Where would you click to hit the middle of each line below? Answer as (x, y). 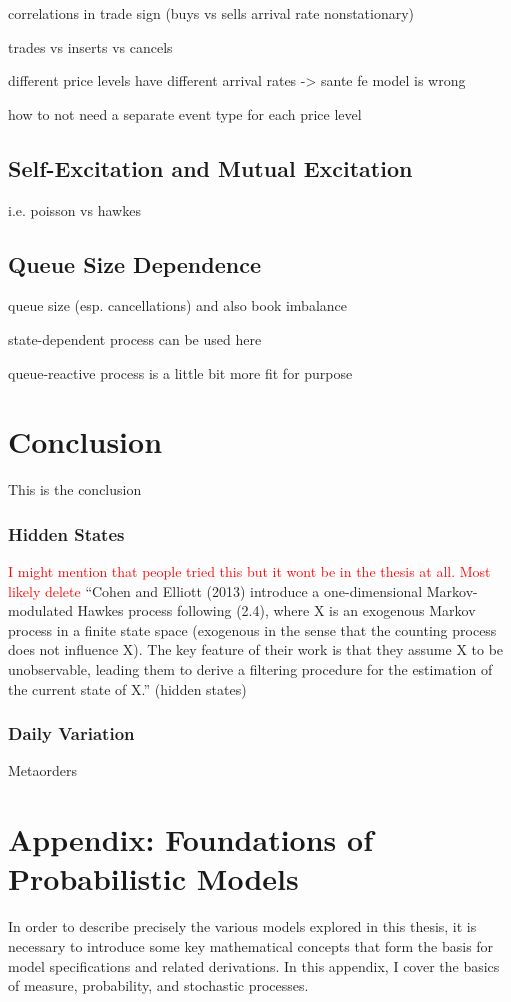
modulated (40, 610)
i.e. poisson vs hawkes (74, 209)
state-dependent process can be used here (135, 338)
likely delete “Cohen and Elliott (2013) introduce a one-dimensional (215, 590)
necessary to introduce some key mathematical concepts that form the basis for (251, 945)
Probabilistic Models (153, 878)
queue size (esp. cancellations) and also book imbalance (178, 305)
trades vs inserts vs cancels (90, 46)
